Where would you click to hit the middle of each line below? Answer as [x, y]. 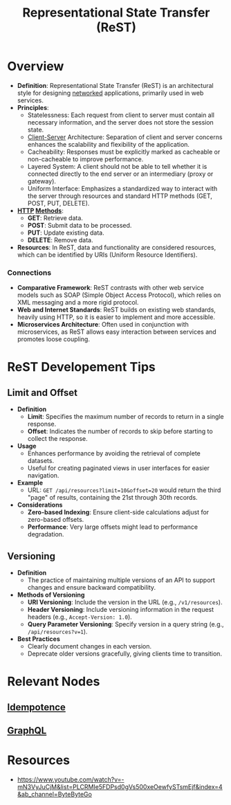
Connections [29, 273]
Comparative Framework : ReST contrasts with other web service [110, 288]
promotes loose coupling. [53, 339]
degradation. [46, 534]
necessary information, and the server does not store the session [121, 122]
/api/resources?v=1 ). [57, 632]
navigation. [43, 476]
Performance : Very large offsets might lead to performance [113, 527]
